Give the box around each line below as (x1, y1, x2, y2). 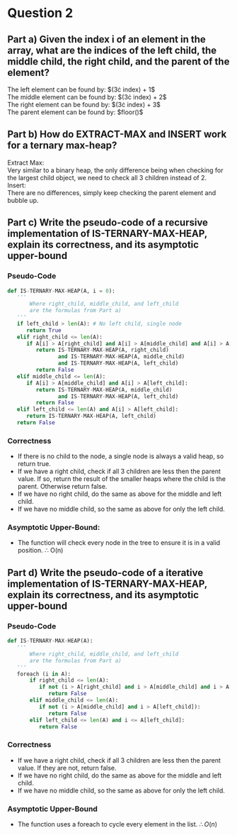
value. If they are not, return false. (17, 763, 117, 772)
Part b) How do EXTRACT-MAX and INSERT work (7, 128, 227, 140)
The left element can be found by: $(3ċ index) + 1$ (7, 85, 156, 94)
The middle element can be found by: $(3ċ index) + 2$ (7, 93, 168, 101)
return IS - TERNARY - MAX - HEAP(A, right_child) (35, 346, 170, 354)
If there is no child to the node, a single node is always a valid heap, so (17, 452, 224, 460)
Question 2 (7, 5, 74, 21)
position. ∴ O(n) (17, 546, 64, 555)
